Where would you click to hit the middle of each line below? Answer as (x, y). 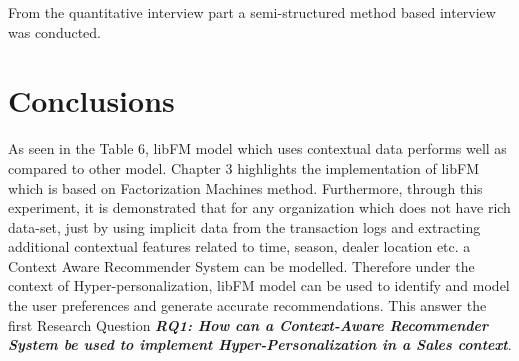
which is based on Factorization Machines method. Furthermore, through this (245, 187)
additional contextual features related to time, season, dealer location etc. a (239, 246)
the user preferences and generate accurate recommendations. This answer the (247, 305)
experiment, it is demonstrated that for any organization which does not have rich (259, 207)
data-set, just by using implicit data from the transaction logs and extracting (244, 226)
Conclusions (91, 100)
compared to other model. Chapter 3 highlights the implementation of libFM (243, 167)
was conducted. (55, 31)
